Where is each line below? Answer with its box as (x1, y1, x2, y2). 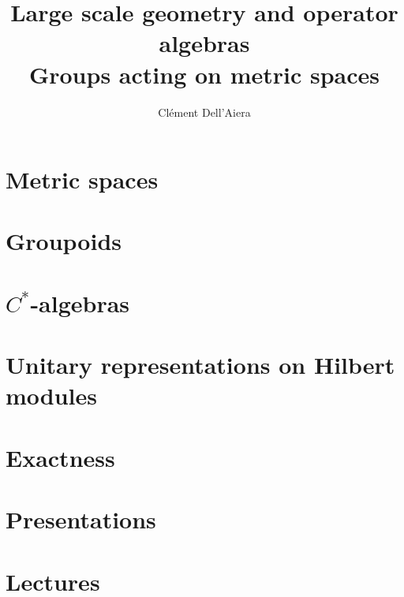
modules (6, 379, 98, 412)
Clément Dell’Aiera (158, 103, 251, 120)
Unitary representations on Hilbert (6, 349, 395, 381)
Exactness (6, 441, 115, 473)
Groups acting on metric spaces (28, 58, 380, 90)
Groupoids (6, 225, 122, 257)
